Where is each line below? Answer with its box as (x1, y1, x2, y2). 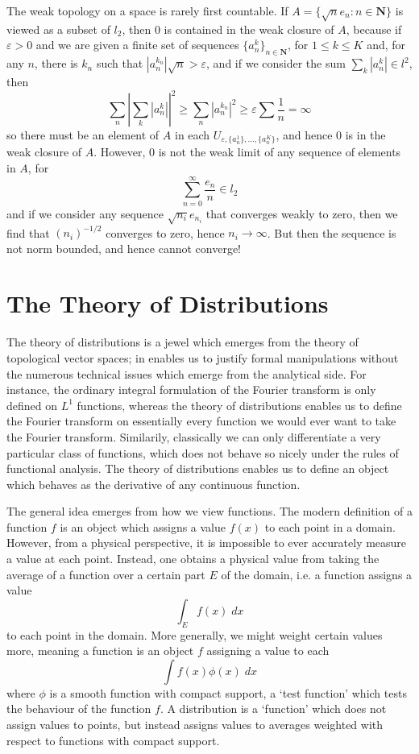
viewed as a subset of (6, 20, 110, 37)
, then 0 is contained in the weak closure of (122, 20, 334, 37)
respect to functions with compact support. (6, 731, 220, 748)
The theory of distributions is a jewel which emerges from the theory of (6, 333, 359, 350)
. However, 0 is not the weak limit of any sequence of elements (93, 143, 401, 160)
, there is (34, 55, 78, 72)
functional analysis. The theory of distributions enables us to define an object (6, 460, 389, 477)
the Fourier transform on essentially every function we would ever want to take (6, 412, 396, 429)
